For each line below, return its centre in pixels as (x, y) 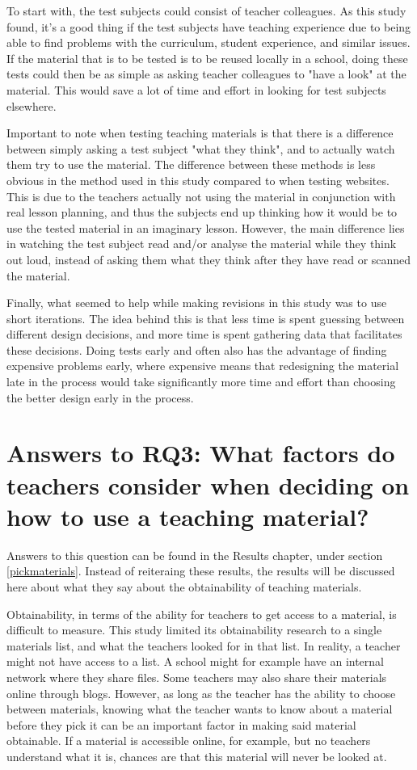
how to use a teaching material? (188, 516)
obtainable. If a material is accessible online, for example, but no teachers (189, 741)
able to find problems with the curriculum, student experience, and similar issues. (208, 42)
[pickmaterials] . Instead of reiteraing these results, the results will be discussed (201, 571)
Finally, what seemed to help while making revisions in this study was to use (197, 303)
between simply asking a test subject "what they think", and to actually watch (201, 148)
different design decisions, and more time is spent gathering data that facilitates (204, 334)
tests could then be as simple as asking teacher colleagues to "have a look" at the (206, 74)
